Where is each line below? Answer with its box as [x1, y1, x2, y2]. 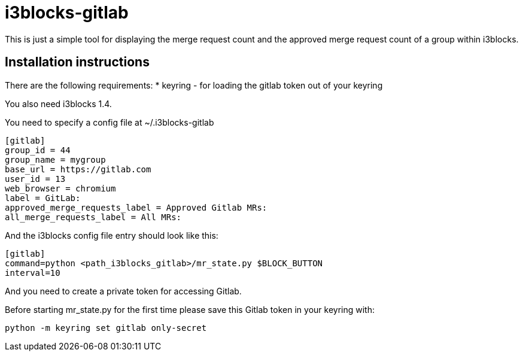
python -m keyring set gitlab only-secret [5, 322, 207, 333]
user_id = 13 [5, 174, 66, 184]
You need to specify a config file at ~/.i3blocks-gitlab [5, 117, 214, 127]
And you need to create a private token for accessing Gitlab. [5, 285, 242, 296]
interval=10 [5, 267, 60, 278]
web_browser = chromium [5, 183, 116, 193]
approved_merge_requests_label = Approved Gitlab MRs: [5, 202, 267, 212]
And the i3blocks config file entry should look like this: [5, 230, 218, 241]
